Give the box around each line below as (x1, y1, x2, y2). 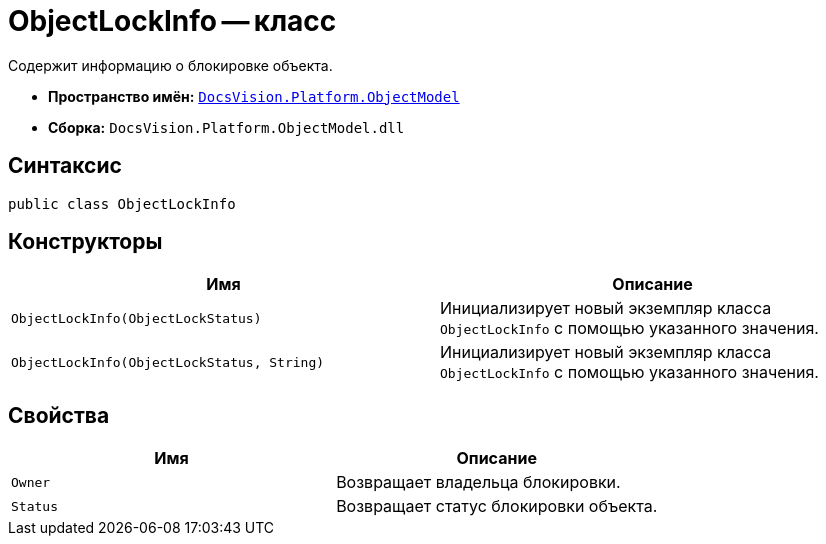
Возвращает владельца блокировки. (336, 472, 621, 493)
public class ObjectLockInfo (8, 195, 236, 212)
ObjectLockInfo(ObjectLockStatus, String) (11, 354, 325, 370)
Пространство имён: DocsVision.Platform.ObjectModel (48, 87, 460, 105)
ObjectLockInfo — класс (8, 4, 337, 38)
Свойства (8, 402, 110, 428)
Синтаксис (8, 153, 122, 179)
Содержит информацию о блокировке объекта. (8, 56, 333, 74)
